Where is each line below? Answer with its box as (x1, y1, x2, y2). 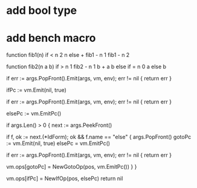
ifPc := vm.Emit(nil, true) (6, 86, 66, 94)
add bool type (6, 4, 77, 18)
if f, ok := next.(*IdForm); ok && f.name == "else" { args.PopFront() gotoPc (6, 134, 192, 141)
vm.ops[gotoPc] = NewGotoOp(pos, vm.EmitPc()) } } (6, 163, 137, 170)
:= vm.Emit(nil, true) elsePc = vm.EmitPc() (6, 140, 111, 147)
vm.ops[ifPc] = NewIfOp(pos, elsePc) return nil (6, 175, 123, 182)
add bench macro (6, 31, 96, 45)
